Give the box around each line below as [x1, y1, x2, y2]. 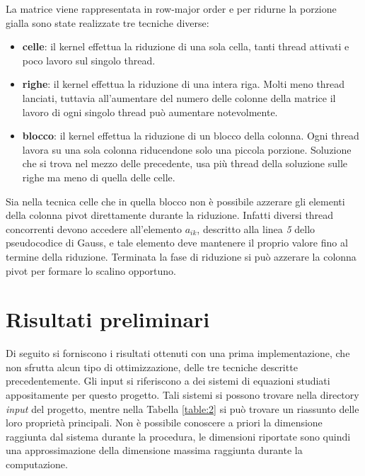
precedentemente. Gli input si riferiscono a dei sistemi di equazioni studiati [6, 373, 330, 388]
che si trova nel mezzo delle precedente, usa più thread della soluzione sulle [22, 156, 348, 171]
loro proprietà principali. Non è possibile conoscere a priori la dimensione [6, 415, 323, 430]
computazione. [6, 456, 68, 471]
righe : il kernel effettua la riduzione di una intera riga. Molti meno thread [22, 76, 345, 91]
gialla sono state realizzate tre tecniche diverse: [6, 15, 209, 30]
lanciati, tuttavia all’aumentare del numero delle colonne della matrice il [22, 90, 336, 105]
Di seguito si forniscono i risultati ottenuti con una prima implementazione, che [6, 346, 350, 361]
